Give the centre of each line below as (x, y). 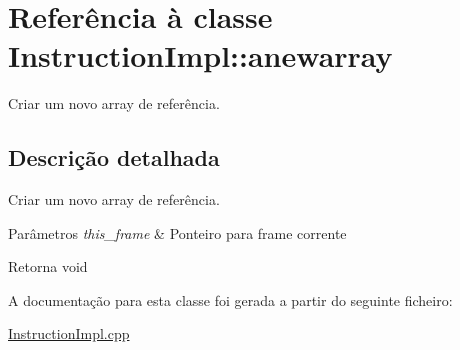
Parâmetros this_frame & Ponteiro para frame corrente (177, 232)
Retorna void (48, 266)
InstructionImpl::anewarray (200, 55)
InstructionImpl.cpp (69, 333)
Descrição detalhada (114, 157)
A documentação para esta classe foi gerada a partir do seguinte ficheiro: (230, 299)
